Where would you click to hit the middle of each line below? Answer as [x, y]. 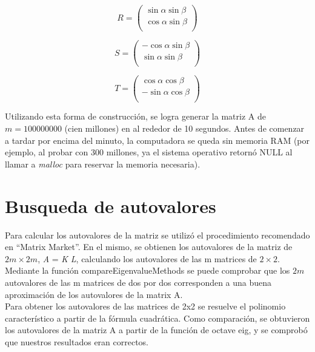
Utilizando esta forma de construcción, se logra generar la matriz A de [135, 116]
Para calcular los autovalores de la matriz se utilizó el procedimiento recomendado [157, 235]
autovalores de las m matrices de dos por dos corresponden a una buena [138, 282]
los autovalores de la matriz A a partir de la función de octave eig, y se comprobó [156, 330]
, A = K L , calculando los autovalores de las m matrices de [147, 258]
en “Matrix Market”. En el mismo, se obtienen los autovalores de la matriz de [149, 247]
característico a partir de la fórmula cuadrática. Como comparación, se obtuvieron [157, 318]
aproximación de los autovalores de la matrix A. [94, 294]
